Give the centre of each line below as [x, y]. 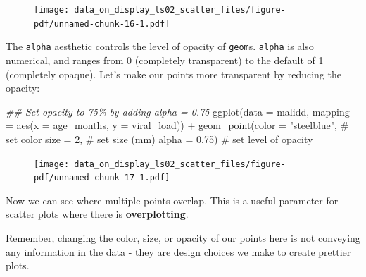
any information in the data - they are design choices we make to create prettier [178, 251]
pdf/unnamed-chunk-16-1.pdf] [102, 24]
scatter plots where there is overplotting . [97, 214]
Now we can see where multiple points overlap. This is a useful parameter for [172, 200]
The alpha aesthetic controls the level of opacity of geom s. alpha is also [160, 46]
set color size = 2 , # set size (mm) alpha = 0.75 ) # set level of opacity [159, 138]
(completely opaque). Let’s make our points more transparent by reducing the [174, 74]
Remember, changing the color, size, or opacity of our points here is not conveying [183, 238]
